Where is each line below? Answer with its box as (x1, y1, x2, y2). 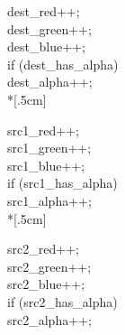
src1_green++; (7, 138, 92, 157)
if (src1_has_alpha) (7, 173, 118, 192)
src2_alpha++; (7, 310, 92, 329)
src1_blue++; (7, 155, 85, 174)
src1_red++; (7, 120, 79, 139)
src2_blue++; (7, 275, 85, 293)
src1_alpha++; (7, 191, 92, 209)
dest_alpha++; (7, 72, 93, 91)
